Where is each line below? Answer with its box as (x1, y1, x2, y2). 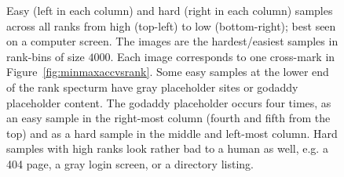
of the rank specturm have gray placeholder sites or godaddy (6, 78, 298, 95)
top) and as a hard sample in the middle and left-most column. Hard (6, 125, 338, 141)
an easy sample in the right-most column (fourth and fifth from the (6, 110, 331, 126)
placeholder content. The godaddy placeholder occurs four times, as (6, 94, 331, 110)
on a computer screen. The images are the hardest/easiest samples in (6, 33, 339, 49)
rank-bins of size (6, 48, 85, 64)
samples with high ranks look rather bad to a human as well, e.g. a (6, 140, 328, 157)
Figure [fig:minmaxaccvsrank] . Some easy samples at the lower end (6, 63, 329, 80)
